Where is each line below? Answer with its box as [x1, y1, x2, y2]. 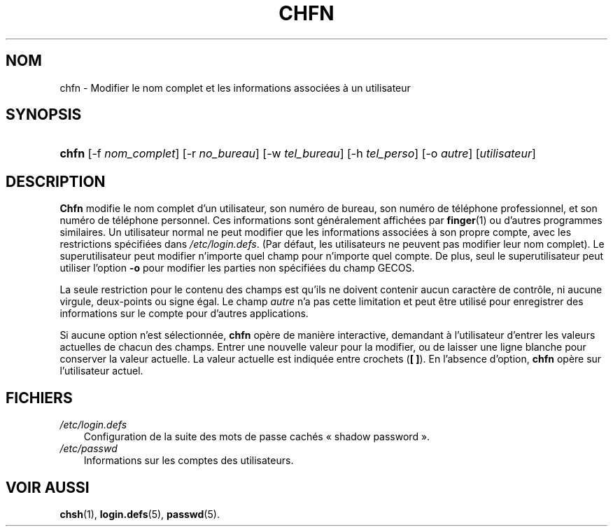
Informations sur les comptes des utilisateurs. [83, 454, 294, 467]
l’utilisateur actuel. [59, 365, 143, 377]
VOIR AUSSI [6, 478, 90, 496]
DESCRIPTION [6, 172, 106, 190]
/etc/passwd [59, 442, 118, 455]
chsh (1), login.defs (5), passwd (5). [59, 507, 220, 520]
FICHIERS [6, 388, 73, 407]
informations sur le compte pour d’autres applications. [59, 307, 309, 320]
